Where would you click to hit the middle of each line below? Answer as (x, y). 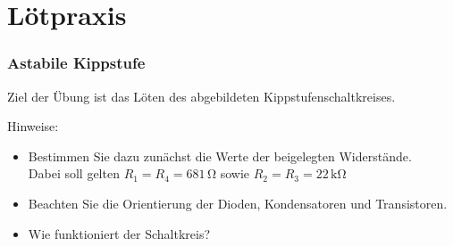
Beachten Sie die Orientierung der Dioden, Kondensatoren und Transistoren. (238, 203)
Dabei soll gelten (74, 173)
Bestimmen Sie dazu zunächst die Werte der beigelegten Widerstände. (220, 156)
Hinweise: (33, 126)
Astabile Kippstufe (76, 63)
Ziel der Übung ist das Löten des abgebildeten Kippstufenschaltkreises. (201, 96)
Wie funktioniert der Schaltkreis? (119, 233)
